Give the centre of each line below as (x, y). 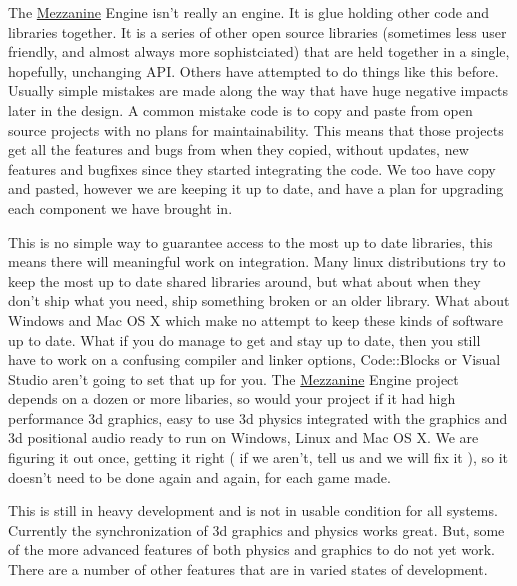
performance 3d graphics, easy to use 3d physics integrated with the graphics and (258, 417)
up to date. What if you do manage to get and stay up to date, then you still (244, 339)
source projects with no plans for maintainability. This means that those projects (256, 129)
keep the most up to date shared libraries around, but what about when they (244, 280)
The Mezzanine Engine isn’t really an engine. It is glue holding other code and (249, 12)
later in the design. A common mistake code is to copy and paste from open (240, 109)
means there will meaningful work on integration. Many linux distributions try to (257, 261)
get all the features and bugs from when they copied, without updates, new (238, 149)
